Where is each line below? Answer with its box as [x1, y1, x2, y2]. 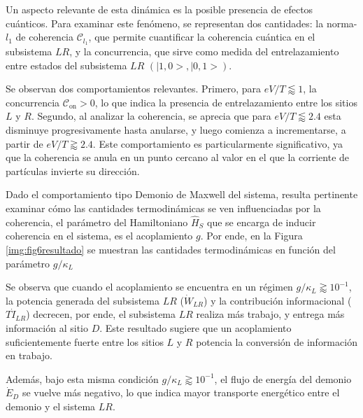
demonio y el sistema [6, 398, 96, 413]
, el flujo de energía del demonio [214, 371, 352, 386]
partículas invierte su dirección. [6, 163, 140, 178]
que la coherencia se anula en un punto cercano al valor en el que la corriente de [6, 150, 350, 165]
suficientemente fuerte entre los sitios [6, 334, 164, 349]
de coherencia [15, 29, 74, 44]
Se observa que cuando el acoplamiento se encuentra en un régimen [6, 279, 293, 294]
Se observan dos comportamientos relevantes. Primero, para [6, 81, 262, 96]
